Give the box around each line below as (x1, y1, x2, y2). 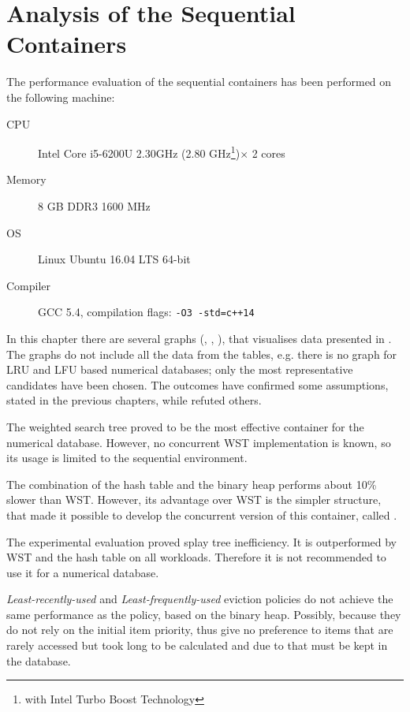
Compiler (6, 277, 51, 293)
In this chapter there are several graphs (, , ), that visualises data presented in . (6, 330, 392, 346)
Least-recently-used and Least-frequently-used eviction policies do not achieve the (6, 591, 393, 607)
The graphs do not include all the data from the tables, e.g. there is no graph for (6, 345, 397, 362)
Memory (6, 171, 47, 188)
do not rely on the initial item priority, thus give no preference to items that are (6, 621, 393, 638)
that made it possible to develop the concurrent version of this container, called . (6, 506, 397, 523)
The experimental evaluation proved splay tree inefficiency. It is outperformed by (6, 533, 397, 550)
